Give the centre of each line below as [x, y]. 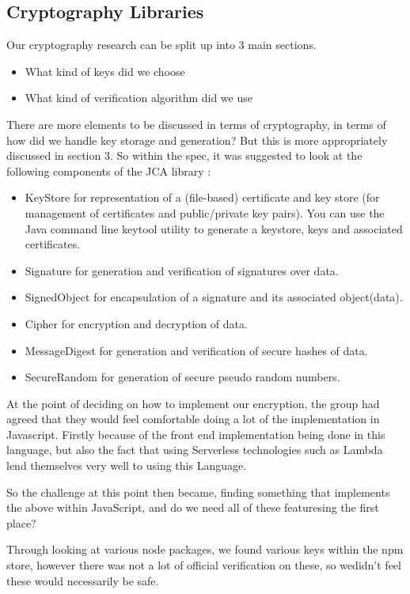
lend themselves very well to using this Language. [127, 465]
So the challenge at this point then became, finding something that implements [198, 492]
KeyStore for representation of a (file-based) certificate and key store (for [202, 197]
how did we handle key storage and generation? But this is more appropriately [197, 140]
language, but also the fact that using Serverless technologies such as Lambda [195, 450]
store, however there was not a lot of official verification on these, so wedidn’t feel [204, 565]
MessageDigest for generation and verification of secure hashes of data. [196, 350]
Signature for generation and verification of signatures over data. [182, 270]
